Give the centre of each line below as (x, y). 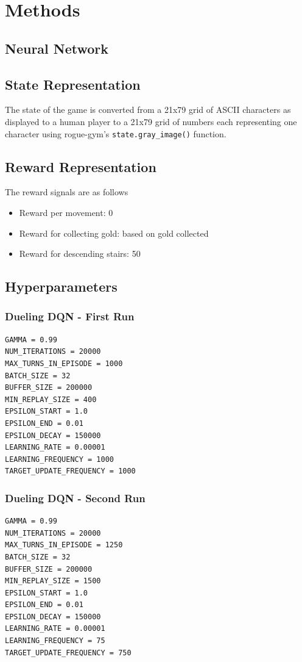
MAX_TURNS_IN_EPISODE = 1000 (64, 363)
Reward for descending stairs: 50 (80, 254)
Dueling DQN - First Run (70, 316)
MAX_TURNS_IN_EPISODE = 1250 (64, 545)
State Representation (73, 84)
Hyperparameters (61, 286)
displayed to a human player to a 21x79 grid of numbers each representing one (151, 121)
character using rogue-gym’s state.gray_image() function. (116, 133)
